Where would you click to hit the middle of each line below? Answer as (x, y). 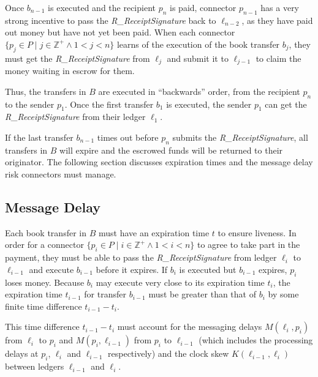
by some (283, 294)
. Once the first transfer (109, 104)
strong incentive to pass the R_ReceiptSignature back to (111, 20)
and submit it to (198, 58)
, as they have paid (277, 20)
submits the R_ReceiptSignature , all (240, 137)
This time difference (42, 327)
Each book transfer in (46, 232)
